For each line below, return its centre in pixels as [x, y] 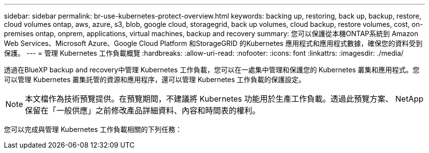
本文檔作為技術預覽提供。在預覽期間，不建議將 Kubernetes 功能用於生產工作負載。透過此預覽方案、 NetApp [224, 99]
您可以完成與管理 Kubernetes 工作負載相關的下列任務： [93, 129]
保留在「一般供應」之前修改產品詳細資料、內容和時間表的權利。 [143, 110]
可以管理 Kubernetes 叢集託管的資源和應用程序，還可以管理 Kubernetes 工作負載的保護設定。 [155, 79]
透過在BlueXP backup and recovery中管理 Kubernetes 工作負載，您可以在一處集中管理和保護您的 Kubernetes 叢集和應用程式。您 [212, 70]
